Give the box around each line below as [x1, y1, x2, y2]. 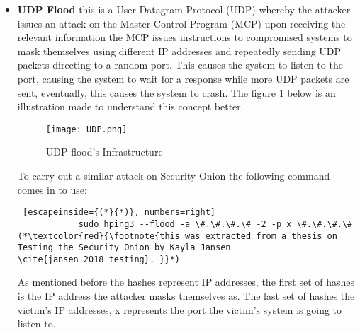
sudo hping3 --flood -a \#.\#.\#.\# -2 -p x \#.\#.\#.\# [78, 218, 353, 229]
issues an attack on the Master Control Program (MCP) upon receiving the [17, 16, 346, 30]
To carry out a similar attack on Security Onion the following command [17, 168, 330, 182]
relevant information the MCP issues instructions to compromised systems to [17, 30, 352, 45]
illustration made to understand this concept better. [17, 99, 244, 114]
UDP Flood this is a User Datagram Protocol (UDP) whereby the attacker [17, 2, 351, 16]
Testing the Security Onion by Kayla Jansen [17, 243, 231, 253]
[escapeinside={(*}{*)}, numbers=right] [22, 207, 216, 218]
